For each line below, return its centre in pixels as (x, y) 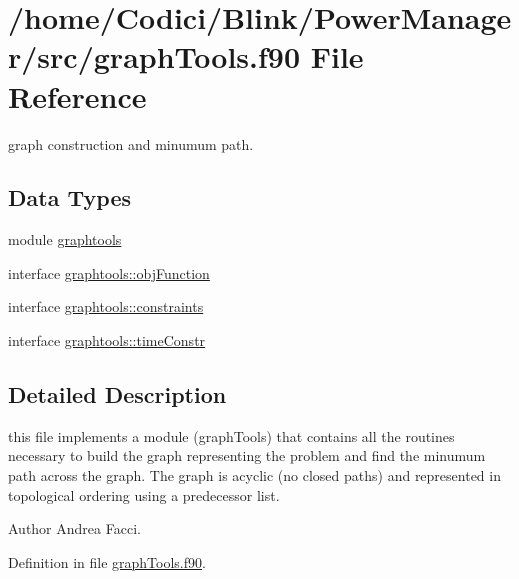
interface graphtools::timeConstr (107, 340)
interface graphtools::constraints (106, 306)
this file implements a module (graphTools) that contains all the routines (231, 435)
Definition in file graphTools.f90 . (107, 561)
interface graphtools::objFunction (109, 272)
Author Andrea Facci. (74, 528)
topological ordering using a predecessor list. (144, 494)
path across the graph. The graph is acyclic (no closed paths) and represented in (254, 475)
